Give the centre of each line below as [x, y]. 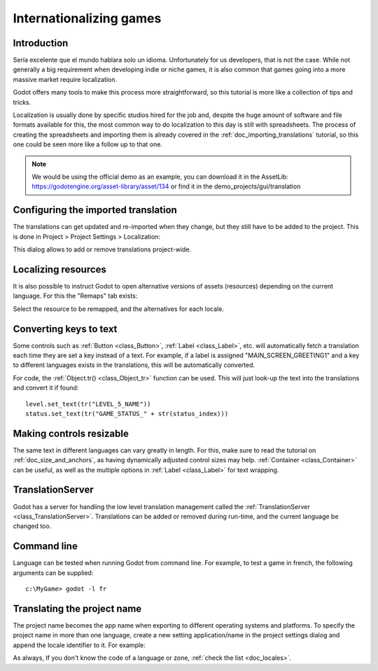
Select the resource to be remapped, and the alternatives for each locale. [118, 309]
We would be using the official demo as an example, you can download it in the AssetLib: [160, 177]
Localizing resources [59, 269]
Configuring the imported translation [95, 210]
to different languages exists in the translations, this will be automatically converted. [134, 365]
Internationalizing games [87, 18]
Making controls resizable [71, 433]
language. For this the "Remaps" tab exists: [75, 296]
